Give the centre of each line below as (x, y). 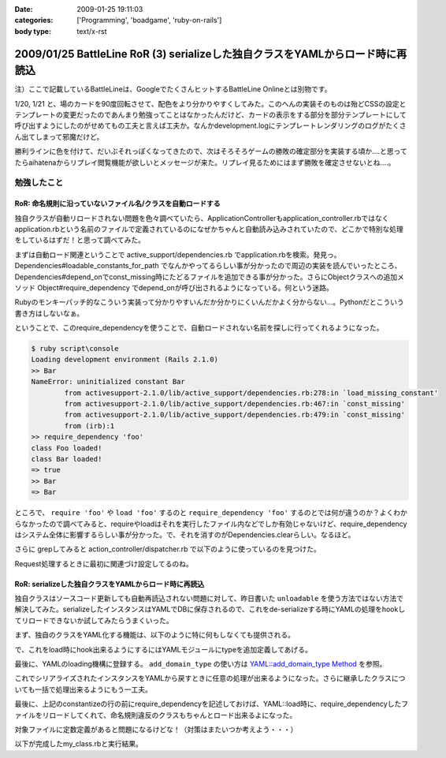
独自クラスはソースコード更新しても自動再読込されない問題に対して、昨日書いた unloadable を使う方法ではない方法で (209, 599)
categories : (34, 21)
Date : (24, 9)
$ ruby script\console (75, 349)
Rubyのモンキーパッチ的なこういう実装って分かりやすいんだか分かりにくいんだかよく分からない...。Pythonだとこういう (210, 302)
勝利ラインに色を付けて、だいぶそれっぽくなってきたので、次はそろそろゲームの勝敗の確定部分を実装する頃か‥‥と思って (211, 151)
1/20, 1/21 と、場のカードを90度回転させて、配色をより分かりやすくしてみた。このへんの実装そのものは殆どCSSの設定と (210, 103)
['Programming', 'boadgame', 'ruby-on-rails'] (149, 21)
